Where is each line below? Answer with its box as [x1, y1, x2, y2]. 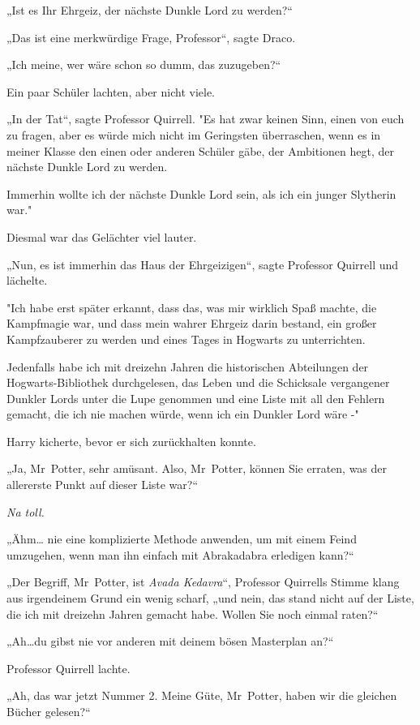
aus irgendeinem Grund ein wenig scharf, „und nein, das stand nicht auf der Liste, [6, 590, 414, 607]
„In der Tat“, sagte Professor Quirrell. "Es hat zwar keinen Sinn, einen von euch [6, 110, 405, 127]
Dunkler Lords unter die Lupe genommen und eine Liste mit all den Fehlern [6, 389, 385, 406]
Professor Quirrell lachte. [6, 659, 131, 676]
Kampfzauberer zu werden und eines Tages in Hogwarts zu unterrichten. [6, 330, 366, 347]
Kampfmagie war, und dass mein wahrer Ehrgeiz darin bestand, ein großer [6, 315, 377, 332]
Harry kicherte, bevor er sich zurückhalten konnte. [6, 432, 256, 449]
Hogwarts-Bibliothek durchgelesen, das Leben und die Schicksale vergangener [6, 374, 390, 391]
